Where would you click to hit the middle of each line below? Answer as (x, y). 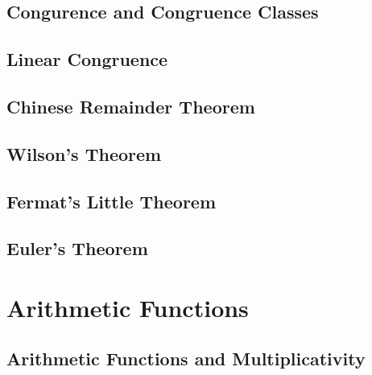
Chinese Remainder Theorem (131, 106)
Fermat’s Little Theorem (112, 201)
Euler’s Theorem (77, 248)
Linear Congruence (87, 59)
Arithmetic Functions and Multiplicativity (186, 359)
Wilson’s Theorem (84, 153)
